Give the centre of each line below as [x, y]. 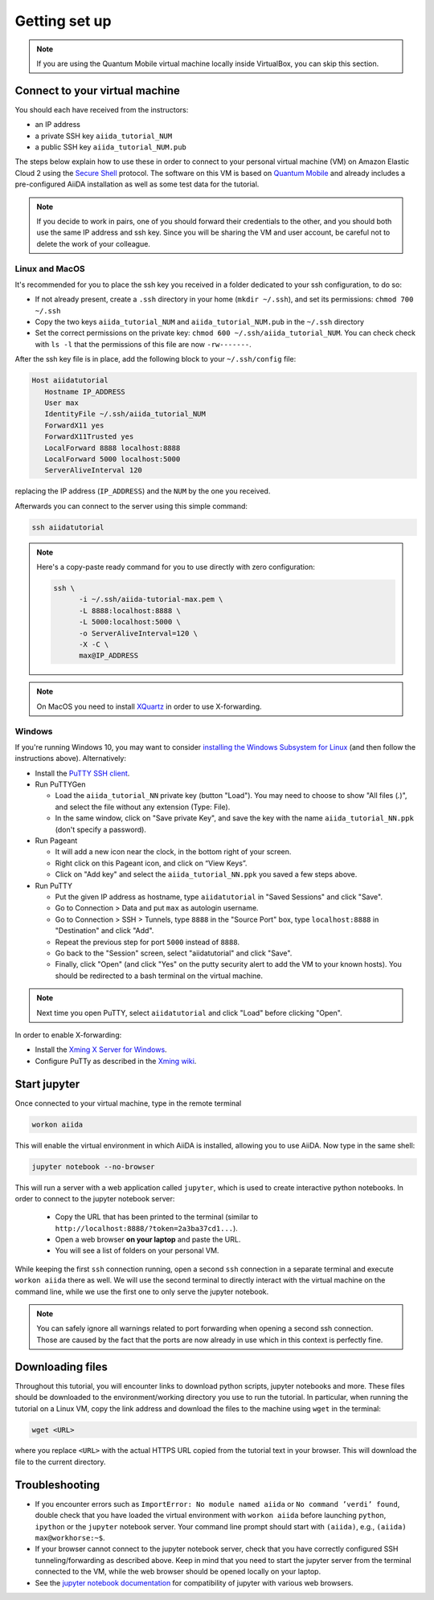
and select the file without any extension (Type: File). [143, 807]
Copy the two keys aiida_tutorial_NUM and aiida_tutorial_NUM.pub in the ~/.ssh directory [200, 322]
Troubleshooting [57, 1485]
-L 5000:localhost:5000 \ [130, 622]
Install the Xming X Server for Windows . [101, 1050]
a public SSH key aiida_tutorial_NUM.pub [111, 147]
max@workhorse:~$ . [70, 1537]
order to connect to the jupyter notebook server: [95, 1198]
